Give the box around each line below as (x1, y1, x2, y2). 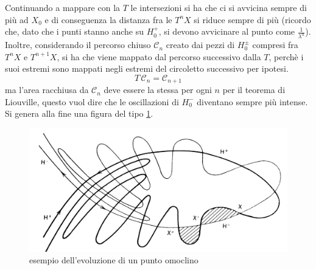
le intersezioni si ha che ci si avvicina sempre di (130, 1, 307, 13)
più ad (5, 13, 29, 26)
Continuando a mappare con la (5, 1, 121, 13)
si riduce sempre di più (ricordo (194, 13, 311, 26)
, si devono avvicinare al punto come (158, 25, 295, 38)
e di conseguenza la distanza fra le (44, 13, 172, 26)
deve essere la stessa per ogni (104, 83, 212, 96)
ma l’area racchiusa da (5, 83, 89, 96)
